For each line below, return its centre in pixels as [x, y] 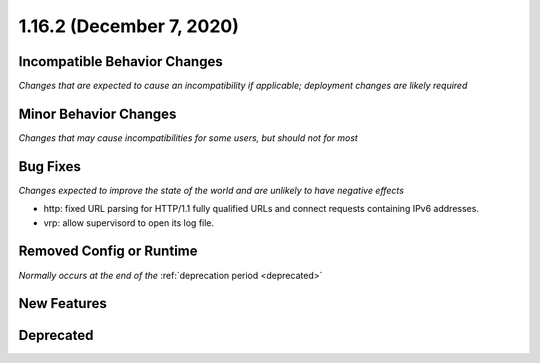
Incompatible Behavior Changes [121, 61]
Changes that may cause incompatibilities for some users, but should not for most [188, 137]
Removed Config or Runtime [108, 251]
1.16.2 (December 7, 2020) [128, 26]
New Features [62, 303]
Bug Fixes [50, 166]
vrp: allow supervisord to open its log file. [129, 222]
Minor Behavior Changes [97, 113]
